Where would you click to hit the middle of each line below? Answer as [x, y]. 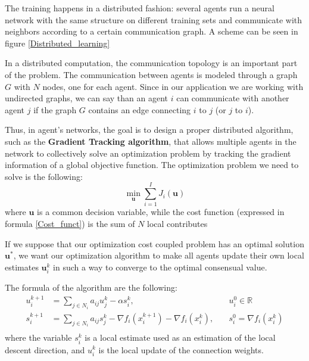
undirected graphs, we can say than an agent [87, 98]
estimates [22, 267]
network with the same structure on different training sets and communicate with [154, 19]
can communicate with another [233, 98]
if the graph [55, 109]
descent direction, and [45, 349]
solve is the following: [44, 176]
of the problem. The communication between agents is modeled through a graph [151, 74]
